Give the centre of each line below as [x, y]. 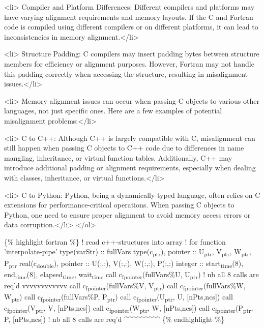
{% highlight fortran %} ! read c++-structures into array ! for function [115, 241]
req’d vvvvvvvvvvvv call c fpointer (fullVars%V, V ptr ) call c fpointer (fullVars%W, [125, 286]
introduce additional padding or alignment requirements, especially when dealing [130, 168]
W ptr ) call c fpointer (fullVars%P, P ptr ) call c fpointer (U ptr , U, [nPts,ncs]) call [119, 297]
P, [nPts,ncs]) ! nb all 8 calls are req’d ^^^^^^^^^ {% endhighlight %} [114, 319]
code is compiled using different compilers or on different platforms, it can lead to [131, 27]
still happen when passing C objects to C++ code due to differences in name [124, 148]
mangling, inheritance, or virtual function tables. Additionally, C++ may [118, 157]
